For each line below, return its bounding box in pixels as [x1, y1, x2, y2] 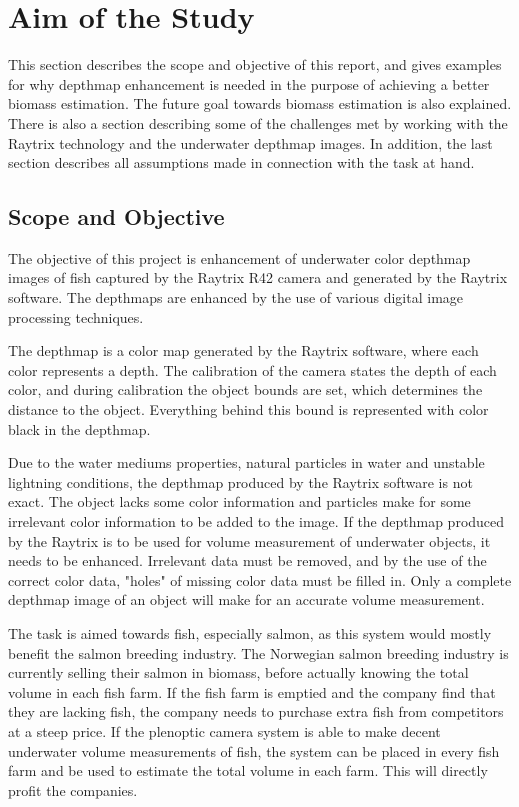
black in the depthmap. [8, 418, 151, 439]
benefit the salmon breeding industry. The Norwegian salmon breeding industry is [8, 642, 509, 663]
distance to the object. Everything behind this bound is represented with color [8, 399, 489, 420]
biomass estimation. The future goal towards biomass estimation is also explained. [8, 93, 512, 114]
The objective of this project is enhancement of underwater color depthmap [8, 247, 471, 268]
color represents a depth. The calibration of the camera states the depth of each [8, 359, 497, 380]
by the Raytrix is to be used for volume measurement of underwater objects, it [8, 530, 491, 551]
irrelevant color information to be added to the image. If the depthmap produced [8, 511, 505, 532]
